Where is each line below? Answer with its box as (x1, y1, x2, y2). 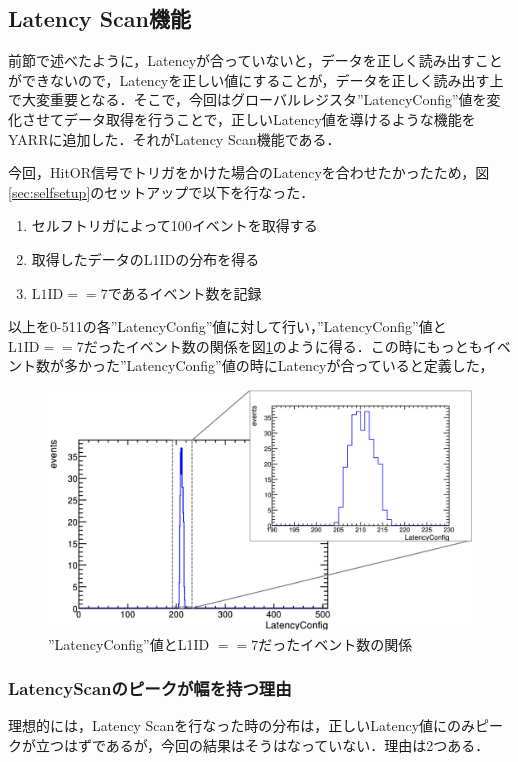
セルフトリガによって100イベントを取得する (31, 215, 318, 236)
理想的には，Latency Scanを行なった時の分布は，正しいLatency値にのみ (8, 715, 476, 736)
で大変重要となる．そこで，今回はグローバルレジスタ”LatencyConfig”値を (8, 89, 487, 110)
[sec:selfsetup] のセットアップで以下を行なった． (8, 181, 315, 202)
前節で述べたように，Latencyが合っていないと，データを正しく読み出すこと (8, 50, 503, 71)
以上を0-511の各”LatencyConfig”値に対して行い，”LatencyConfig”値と (8, 316, 447, 337)
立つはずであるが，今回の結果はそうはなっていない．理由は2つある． (35, 735, 490, 756)
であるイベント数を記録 (107, 282, 262, 303)
